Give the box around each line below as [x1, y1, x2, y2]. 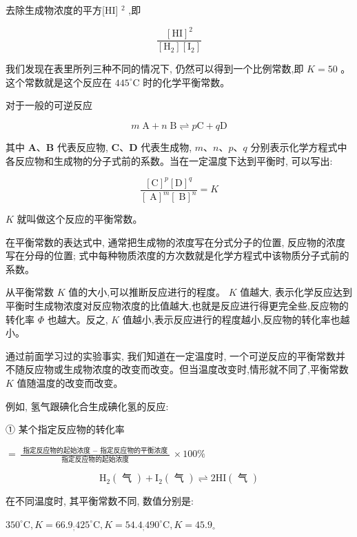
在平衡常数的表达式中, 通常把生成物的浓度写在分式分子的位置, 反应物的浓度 [6, 234, 346, 249]
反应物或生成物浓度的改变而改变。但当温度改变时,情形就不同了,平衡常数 [24, 362, 349, 376]
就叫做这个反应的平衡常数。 [17, 212, 143, 226]
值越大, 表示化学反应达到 [240, 285, 352, 299]
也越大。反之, [47, 312, 108, 326]
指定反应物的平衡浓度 [100, 447, 168, 454]
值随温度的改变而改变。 [17, 375, 123, 389]
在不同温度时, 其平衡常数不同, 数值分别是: [6, 494, 194, 508]
